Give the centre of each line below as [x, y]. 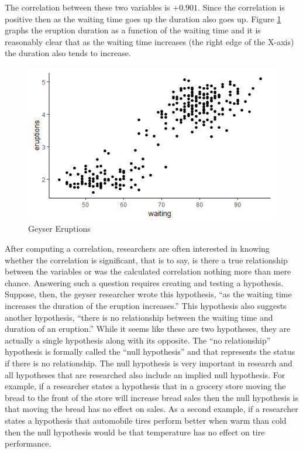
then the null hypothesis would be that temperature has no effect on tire [135, 432]
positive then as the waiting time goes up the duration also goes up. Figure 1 [143, 18]
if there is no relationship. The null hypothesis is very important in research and [149, 363]
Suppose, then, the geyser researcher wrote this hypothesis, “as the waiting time [148, 294]
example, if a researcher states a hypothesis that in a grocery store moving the [145, 386]
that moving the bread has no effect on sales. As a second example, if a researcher [151, 409]
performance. [28, 443]
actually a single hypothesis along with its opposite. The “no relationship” [138, 340]
